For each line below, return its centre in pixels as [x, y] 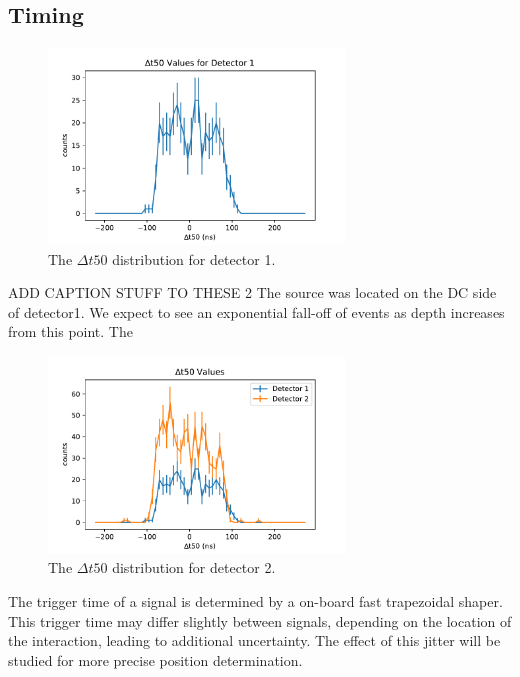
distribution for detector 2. [194, 567]
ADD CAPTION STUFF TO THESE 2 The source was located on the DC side [252, 292]
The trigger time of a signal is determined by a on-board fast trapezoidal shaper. [255, 601]
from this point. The [70, 331]
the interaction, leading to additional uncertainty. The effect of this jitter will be [254, 640]
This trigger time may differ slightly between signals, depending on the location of [260, 620]
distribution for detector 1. [194, 258]
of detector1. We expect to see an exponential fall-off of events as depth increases [256, 311]
